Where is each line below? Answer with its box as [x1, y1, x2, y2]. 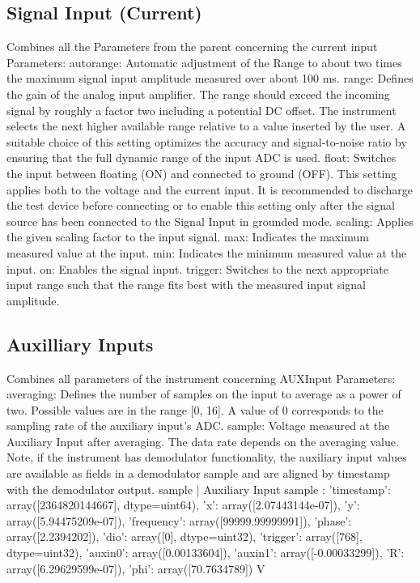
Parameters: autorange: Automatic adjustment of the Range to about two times [6, 53, 402, 70]
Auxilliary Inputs [6, 331, 154, 356]
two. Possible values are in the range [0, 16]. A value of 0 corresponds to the [6, 401, 384, 418]
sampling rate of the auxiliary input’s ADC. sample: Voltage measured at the [6, 417, 390, 434]
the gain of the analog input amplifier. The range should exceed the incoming [6, 85, 390, 102]
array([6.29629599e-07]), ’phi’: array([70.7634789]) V [6, 560, 265, 577]
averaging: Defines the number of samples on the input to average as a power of [6, 385, 401, 402]
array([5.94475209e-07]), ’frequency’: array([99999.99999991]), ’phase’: [6, 512, 352, 529]
